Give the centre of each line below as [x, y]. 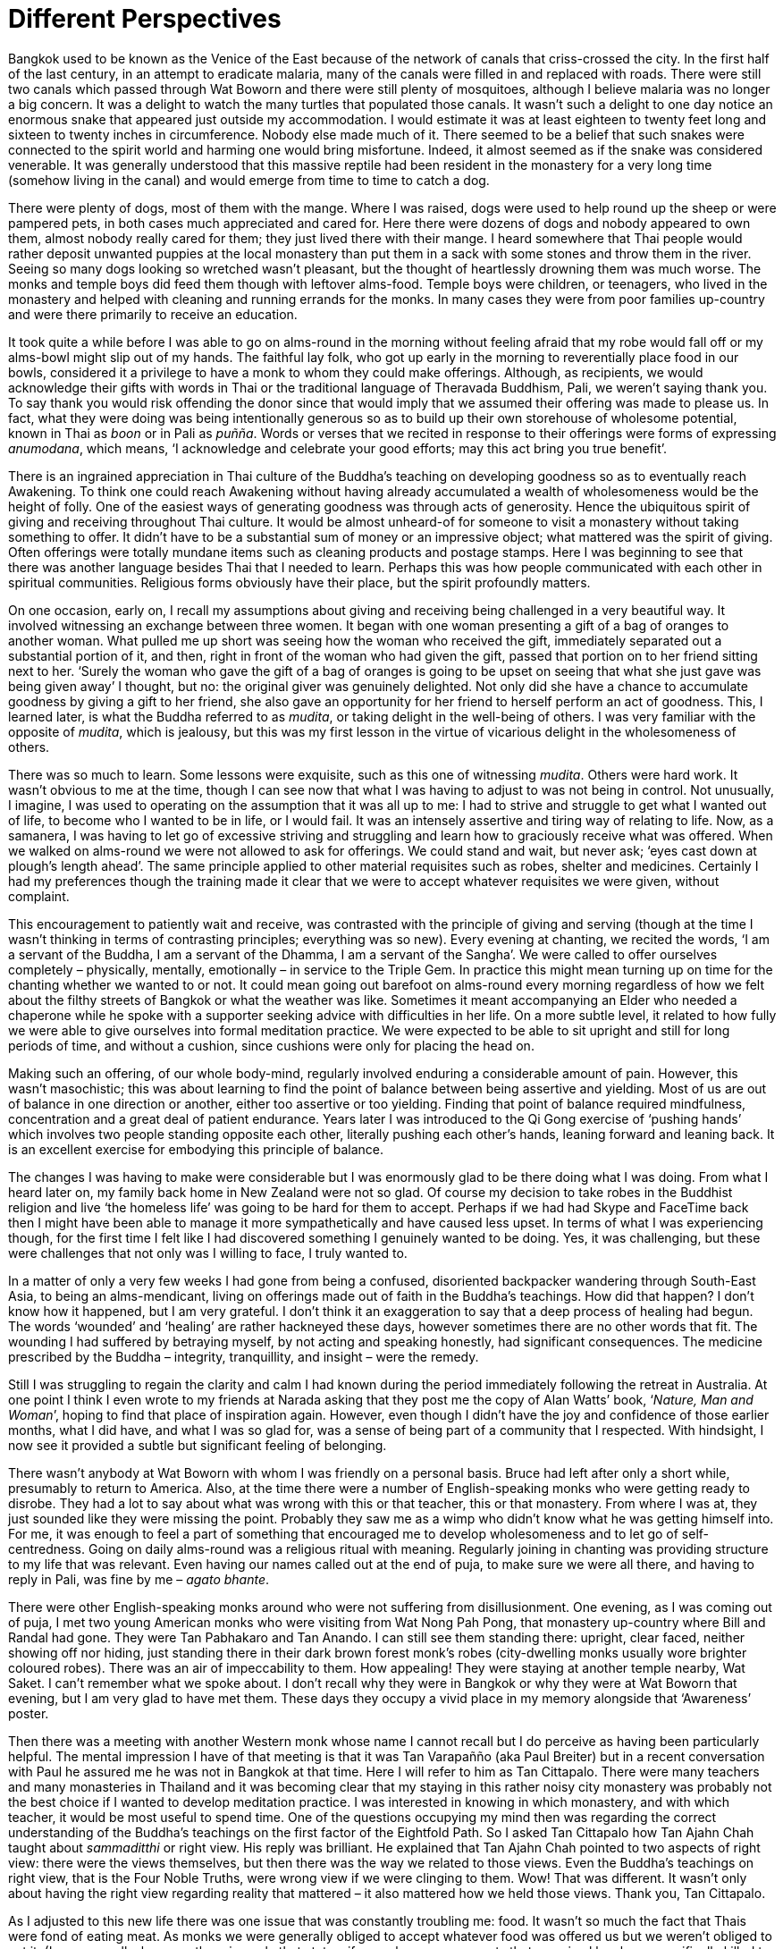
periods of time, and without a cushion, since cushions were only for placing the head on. [271, 1045]
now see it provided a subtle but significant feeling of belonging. [198, 1445]
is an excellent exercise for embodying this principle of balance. [196, 1149]
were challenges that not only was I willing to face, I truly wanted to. [208, 1253]
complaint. [39, 896]
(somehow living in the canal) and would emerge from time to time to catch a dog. [249, 180]
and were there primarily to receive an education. [153, 314]
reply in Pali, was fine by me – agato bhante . [139, 1579]
